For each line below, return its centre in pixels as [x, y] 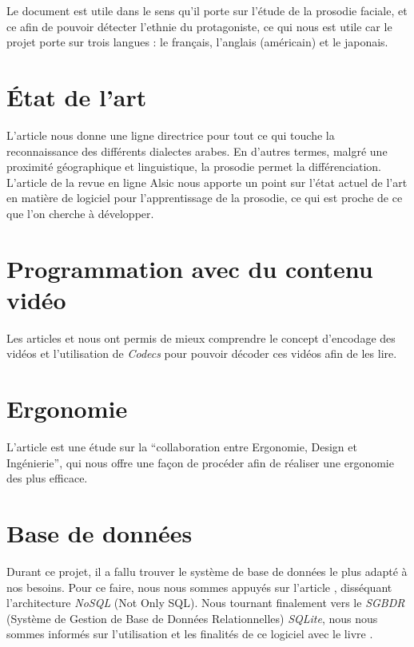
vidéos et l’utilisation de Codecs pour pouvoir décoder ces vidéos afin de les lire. [202, 353]
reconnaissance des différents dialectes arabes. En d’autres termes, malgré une [197, 151]
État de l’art [77, 96]
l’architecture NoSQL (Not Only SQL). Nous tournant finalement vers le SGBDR [206, 603]
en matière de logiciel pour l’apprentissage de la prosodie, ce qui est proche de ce [205, 198]
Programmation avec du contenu [190, 268]
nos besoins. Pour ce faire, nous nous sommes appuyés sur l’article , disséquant [199, 587]
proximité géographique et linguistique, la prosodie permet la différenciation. [194, 167]
